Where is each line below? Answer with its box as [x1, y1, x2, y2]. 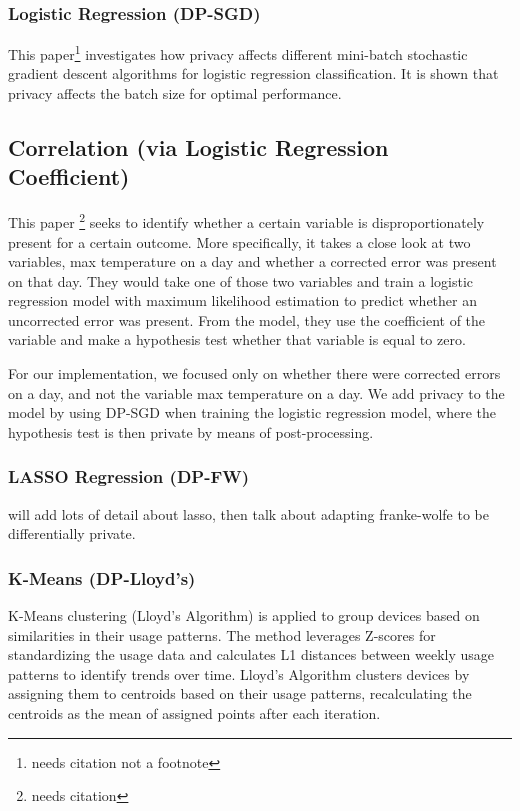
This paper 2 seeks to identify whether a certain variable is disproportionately [8, 209, 485, 232]
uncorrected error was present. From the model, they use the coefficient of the [8, 309, 486, 330]
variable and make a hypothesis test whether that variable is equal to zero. [8, 329, 466, 350]
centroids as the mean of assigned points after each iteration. [8, 703, 381, 724]
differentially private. [8, 523, 136, 544]
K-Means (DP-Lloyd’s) [8, 565, 196, 590]
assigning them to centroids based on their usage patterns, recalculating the [8, 683, 472, 704]
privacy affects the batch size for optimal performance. [8, 83, 342, 104]
